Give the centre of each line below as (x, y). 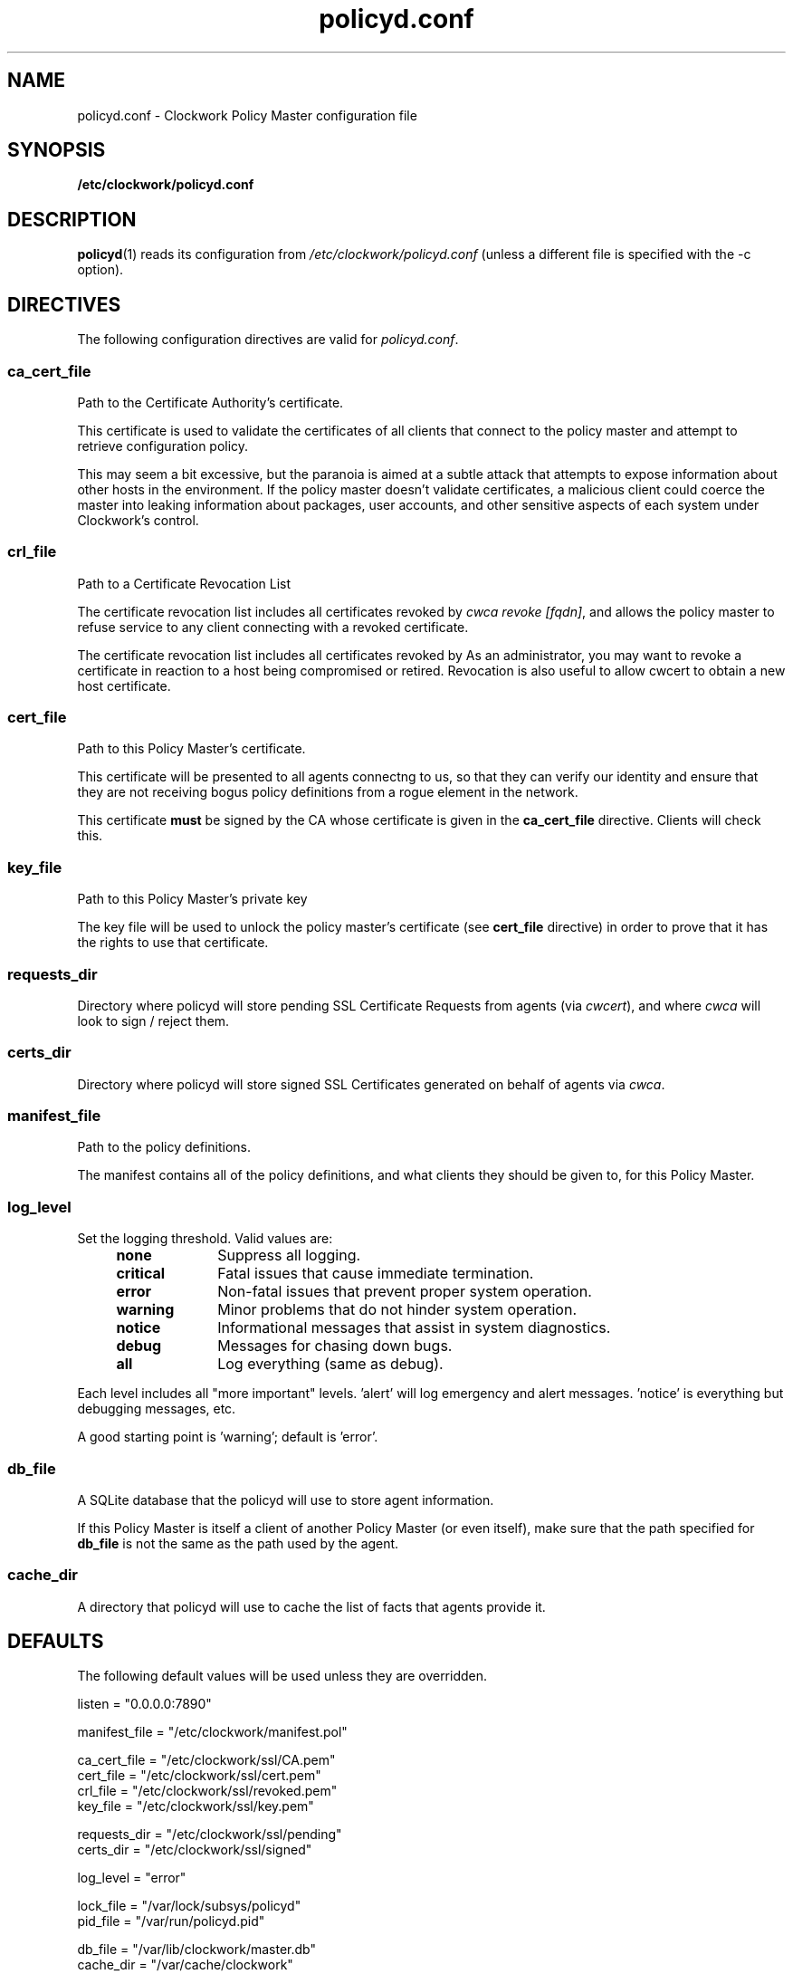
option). (100, 270)
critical (141, 1274)
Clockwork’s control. (138, 520)
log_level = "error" (132, 1878)
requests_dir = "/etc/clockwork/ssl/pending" (210, 1835)
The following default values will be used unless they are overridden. (282, 1676)
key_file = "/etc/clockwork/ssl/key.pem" (196, 1806)
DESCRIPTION (72, 219)
